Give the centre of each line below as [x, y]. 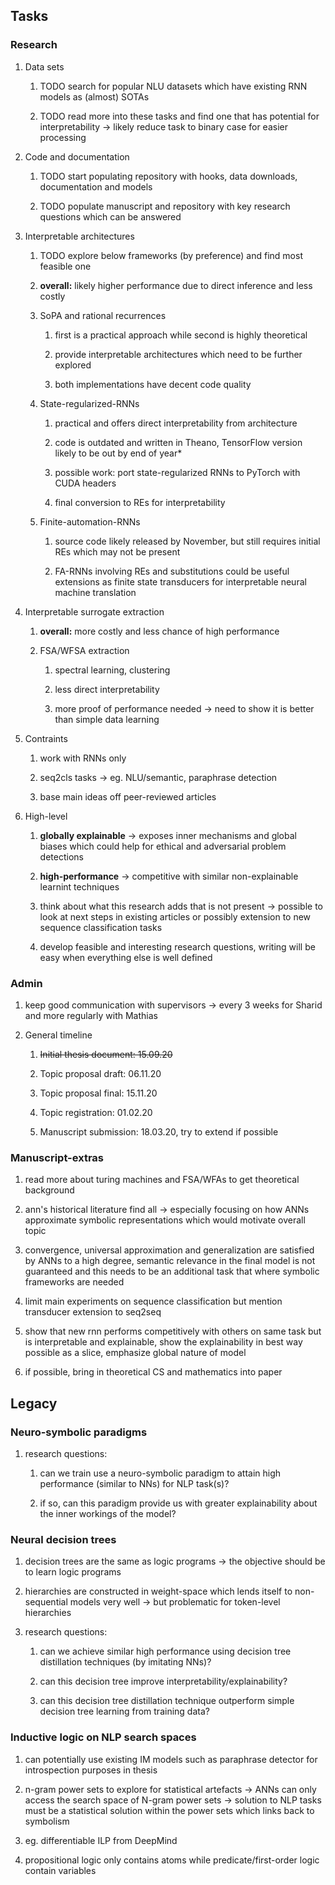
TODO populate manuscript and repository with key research [165, 206]
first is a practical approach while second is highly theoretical [181, 335]
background [49, 1190]
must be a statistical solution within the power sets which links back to [169, 1810]
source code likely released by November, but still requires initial [187, 541]
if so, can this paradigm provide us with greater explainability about [178, 1503]
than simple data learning [107, 719]
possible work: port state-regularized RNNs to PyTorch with [177, 472]
